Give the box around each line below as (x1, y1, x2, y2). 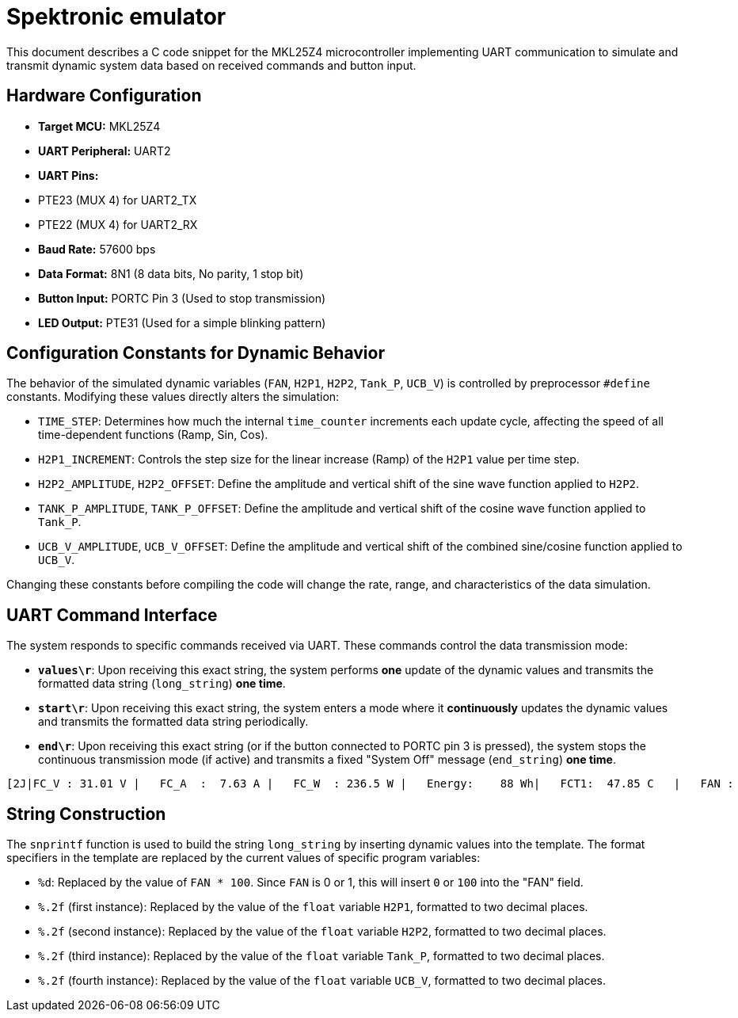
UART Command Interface (6, 604, 218, 625)
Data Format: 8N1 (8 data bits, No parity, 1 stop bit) (38, 266, 304, 280)
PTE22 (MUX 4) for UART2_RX (38, 217, 198, 231)
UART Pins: (38, 168, 99, 182)
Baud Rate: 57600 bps (38, 242, 156, 256)
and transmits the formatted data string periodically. (38, 715, 309, 729)
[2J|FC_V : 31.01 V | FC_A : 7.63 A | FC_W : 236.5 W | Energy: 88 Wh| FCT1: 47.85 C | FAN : (6, 777, 734, 791)
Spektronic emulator (6, 3, 226, 30)
